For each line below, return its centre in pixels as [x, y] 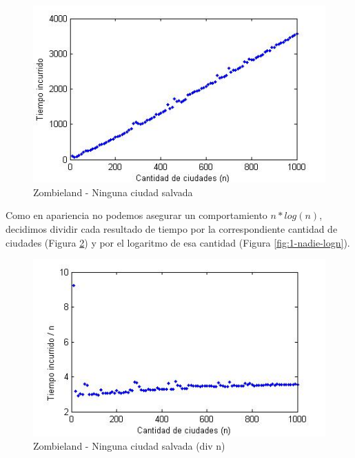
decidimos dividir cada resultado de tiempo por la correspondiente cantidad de [172, 229]
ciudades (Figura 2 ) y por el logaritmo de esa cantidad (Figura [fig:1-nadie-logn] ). [178, 242]
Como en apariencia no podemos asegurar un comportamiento [136, 215]
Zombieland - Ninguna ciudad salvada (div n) [129, 446]
